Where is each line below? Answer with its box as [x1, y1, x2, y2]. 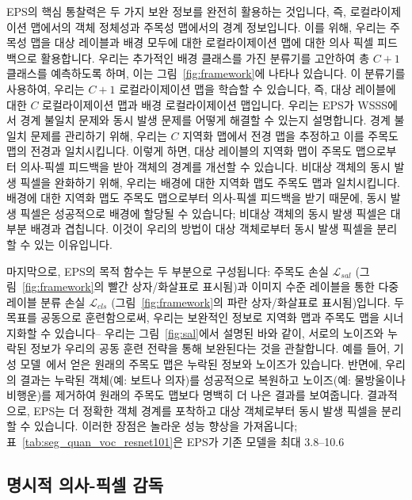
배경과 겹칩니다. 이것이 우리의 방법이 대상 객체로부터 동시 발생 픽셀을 [30, 220, 373, 237]
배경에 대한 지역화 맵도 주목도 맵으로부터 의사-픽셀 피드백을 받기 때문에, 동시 [6, 189, 387, 206]
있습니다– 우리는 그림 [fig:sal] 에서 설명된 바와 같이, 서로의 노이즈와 [54, 324, 384, 341]
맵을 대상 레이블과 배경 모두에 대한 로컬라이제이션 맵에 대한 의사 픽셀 [30, 34, 374, 51]
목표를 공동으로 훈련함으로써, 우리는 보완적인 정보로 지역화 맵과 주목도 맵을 [6, 309, 380, 326]
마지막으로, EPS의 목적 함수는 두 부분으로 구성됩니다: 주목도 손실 [6, 262, 329, 279]
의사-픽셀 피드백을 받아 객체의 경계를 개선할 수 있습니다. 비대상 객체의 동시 [20, 158, 391, 174]
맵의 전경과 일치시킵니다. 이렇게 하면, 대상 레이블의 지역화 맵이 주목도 [6, 143, 353, 159]
